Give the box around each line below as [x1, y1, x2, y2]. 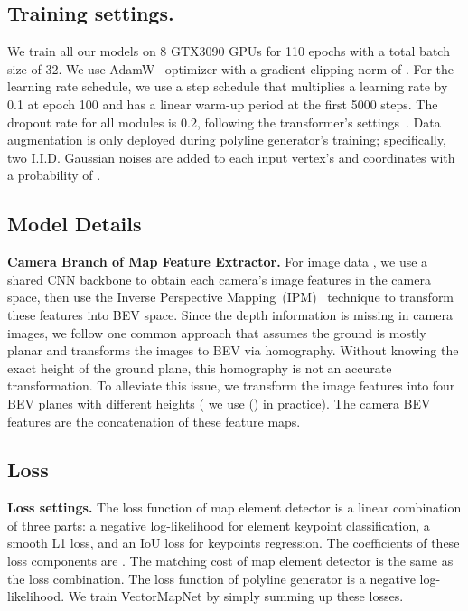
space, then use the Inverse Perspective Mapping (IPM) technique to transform [7, 287, 454, 306]
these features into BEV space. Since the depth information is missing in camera [7, 305, 453, 324]
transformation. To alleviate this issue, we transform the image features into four [7, 376, 455, 395]
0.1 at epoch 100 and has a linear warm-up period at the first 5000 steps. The [7, 94, 438, 113]
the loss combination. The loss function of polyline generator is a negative [7, 569, 416, 587]
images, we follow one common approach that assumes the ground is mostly [7, 323, 426, 342]
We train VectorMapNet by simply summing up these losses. [68, 587, 404, 606]
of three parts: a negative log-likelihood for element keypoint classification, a [7, 515, 430, 534]
